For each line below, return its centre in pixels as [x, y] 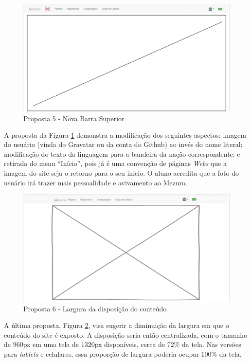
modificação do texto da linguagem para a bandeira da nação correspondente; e [122, 154]
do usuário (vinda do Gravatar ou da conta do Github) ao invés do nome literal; [123, 144]
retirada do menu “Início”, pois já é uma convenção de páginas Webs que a [115, 163]
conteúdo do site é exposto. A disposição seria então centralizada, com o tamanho [126, 335]
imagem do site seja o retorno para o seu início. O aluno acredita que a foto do [121, 173]
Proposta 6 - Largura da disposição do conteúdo [95, 309]
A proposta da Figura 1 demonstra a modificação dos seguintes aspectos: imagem [125, 135]
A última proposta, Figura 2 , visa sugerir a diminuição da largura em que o [117, 325]
